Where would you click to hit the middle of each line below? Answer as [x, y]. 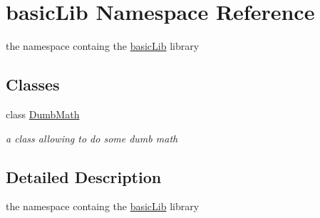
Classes [33, 84]
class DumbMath [43, 114]
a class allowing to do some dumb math [92, 138]
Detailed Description [84, 176]
